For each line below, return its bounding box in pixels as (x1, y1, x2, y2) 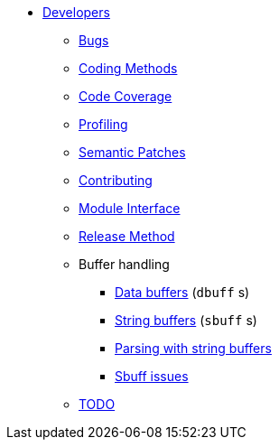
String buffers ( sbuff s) (115, 312, 257, 328)
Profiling (79, 116, 128, 132)
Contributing (79, 172, 153, 188)
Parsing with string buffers (115, 340, 272, 356)
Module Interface (79, 200, 181, 216)
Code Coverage (79, 88, 172, 104)
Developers (42, 5, 110, 20)
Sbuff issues (115, 368, 189, 384)
